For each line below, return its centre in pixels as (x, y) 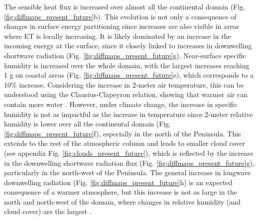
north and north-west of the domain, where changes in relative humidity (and (122, 201)
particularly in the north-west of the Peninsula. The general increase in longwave (128, 172)
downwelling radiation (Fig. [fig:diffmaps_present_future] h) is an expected (118, 182)
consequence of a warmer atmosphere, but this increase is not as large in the (121, 192)
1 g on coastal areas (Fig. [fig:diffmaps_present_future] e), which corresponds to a (129, 75)
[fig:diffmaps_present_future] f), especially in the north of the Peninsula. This (123, 133)
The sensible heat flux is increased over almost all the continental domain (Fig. (125, 6)
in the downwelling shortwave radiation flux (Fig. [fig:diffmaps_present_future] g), (129, 163)
